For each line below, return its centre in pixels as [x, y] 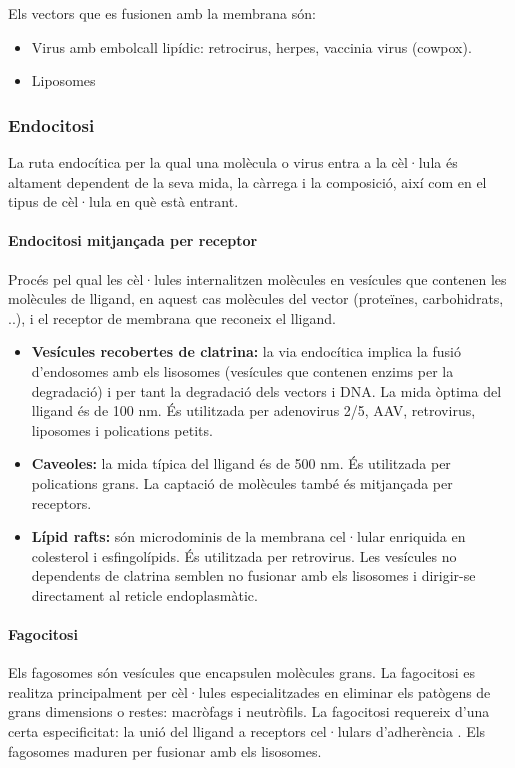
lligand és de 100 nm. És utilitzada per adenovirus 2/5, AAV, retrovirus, [253, 410]
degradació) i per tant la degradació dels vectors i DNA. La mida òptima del [266, 390]
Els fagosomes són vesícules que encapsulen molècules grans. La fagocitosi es [242, 672]
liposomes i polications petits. [122, 429]
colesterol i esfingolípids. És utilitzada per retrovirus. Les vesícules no [244, 555]
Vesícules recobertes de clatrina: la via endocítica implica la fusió [246, 351]
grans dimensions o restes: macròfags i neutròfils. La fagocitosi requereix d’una [249, 711]
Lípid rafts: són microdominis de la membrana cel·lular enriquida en [248, 536]
